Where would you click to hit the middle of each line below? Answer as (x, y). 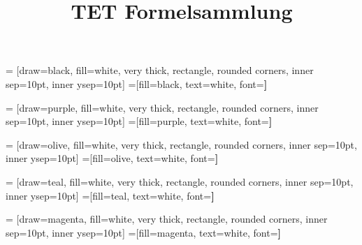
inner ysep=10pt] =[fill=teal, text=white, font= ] (110, 195)
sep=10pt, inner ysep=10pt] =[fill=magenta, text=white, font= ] (143, 232)
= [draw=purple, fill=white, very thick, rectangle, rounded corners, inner (162, 107)
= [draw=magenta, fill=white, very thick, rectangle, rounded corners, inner (167, 219)
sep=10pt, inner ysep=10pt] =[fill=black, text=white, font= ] (137, 83)
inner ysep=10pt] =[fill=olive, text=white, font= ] (112, 158)
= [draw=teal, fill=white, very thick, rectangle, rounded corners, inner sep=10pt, (180, 181)
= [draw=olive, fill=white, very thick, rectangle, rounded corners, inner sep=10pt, (181, 144)
